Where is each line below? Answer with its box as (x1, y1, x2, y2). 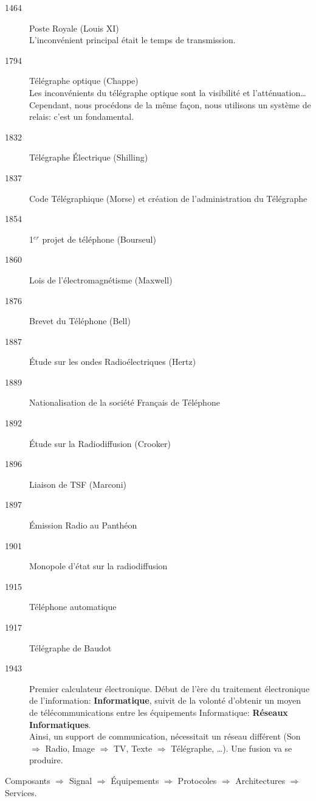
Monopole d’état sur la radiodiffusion (29, 560, 168, 572)
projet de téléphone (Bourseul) (42, 232, 156, 245)
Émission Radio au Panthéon (29, 519, 137, 532)
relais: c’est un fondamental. (29, 110, 134, 123)
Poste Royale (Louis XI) (29, 21, 119, 34)
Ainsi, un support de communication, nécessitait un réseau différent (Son (29, 730, 301, 743)
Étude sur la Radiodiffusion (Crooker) (29, 437, 171, 449)
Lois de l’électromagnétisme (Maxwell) (29, 273, 173, 286)
